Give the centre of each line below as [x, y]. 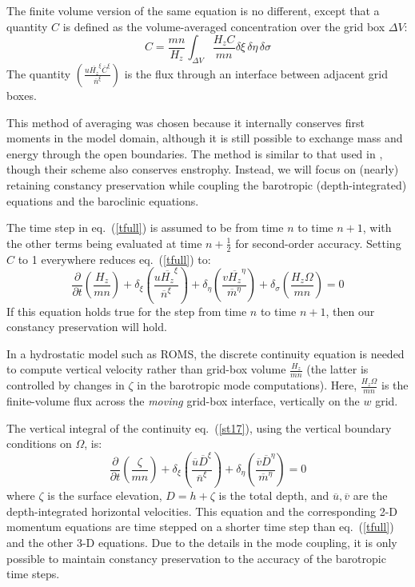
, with [377, 228]
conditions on [39, 443]
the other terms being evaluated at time [104, 243]
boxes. [22, 95]
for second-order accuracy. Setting [318, 243]
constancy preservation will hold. [87, 327]
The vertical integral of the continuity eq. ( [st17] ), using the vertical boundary [199, 427]
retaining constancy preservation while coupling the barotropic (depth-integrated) [207, 184]
